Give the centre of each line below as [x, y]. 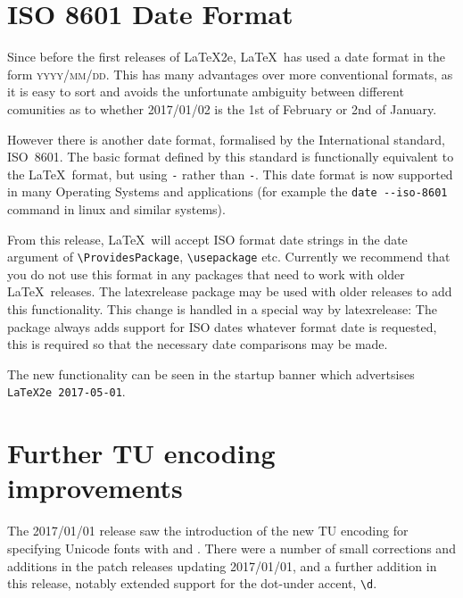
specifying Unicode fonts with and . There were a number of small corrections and [231, 548]
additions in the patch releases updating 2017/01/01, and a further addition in [222, 565]
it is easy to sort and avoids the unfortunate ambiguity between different [206, 91]
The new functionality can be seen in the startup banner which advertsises [211, 374]
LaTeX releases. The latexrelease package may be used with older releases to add [230, 291]
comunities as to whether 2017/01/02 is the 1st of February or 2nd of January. [222, 108]
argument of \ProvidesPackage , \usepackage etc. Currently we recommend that [229, 257]
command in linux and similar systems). [116, 209]
